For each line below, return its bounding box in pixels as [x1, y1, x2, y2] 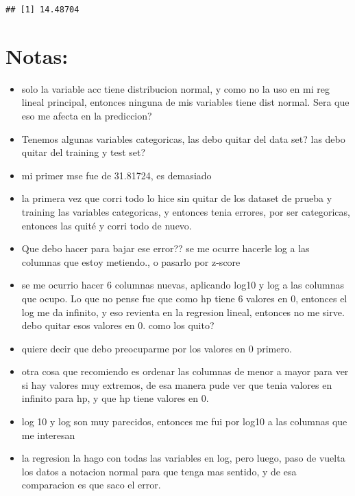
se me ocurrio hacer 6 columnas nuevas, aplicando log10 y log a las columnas [21, 278, 345, 292]
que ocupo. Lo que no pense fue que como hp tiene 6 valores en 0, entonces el [21, 291, 347, 305]
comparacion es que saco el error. [21, 477, 161, 492]
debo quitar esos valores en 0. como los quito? [21, 318, 215, 332]
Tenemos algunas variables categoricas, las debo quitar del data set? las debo [21, 131, 345, 146]
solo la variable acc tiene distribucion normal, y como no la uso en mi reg [21, 81, 330, 95]
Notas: [5, 41, 69, 69]
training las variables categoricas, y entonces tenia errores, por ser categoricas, [21, 204, 350, 218]
